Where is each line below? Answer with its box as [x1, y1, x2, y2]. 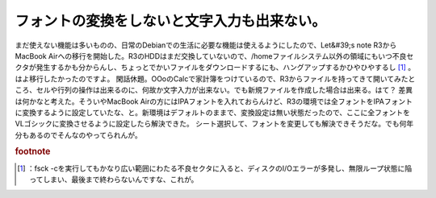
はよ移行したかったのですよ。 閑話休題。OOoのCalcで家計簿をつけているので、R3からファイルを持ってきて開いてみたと [15, 73, 416, 84]
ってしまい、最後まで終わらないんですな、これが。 [29, 175, 199, 184]
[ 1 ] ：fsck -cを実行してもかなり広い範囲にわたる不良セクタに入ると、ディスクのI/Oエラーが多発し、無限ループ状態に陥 [17, 163, 413, 173]
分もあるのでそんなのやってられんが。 [15, 130, 143, 140]
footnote [15, 146, 51, 157]
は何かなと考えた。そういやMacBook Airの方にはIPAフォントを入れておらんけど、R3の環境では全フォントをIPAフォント [15, 97, 413, 106]
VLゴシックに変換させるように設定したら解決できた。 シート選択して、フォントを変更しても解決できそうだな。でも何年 [15, 119, 414, 129]
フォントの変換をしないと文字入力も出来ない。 [15, 12, 327, 30]
